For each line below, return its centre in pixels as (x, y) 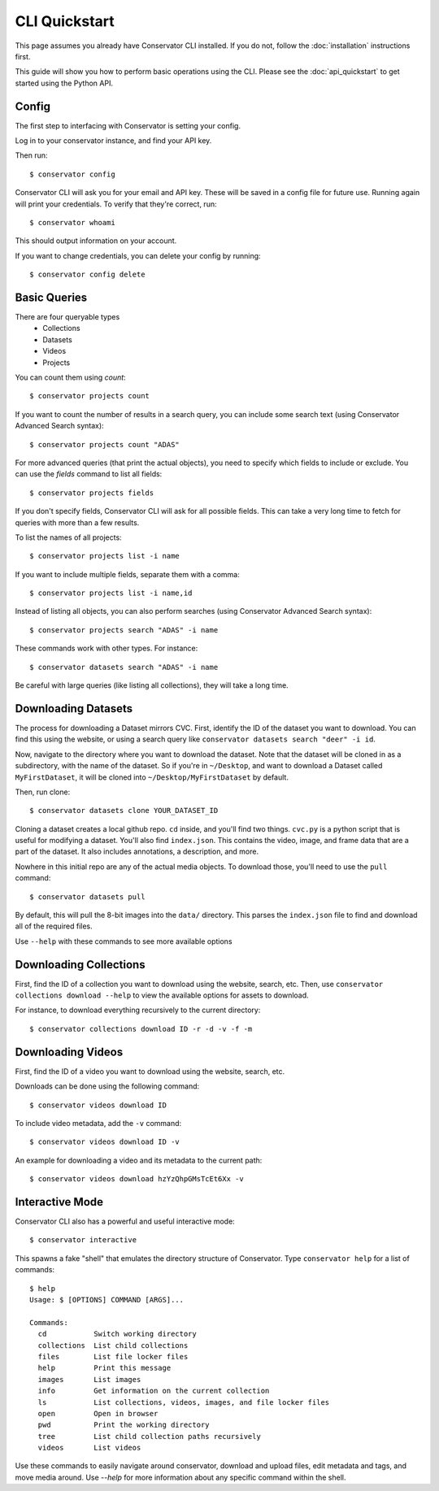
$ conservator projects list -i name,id (111, 593)
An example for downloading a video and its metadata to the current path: (139, 1160)
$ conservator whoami (72, 222)
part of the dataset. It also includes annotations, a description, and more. (137, 852)
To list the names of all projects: (68, 537)
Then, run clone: (43, 792)
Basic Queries (51, 297)
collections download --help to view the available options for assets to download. (162, 995)
